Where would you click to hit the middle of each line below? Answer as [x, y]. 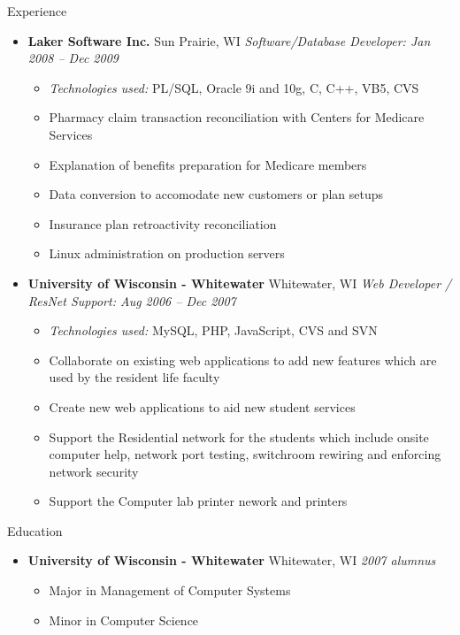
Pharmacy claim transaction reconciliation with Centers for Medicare [237, 117]
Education [35, 530]
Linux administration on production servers [167, 253]
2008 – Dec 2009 [73, 58]
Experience [37, 11]
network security [94, 471]
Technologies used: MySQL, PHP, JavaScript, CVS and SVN [213, 330]
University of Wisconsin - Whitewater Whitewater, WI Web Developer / [240, 283]
